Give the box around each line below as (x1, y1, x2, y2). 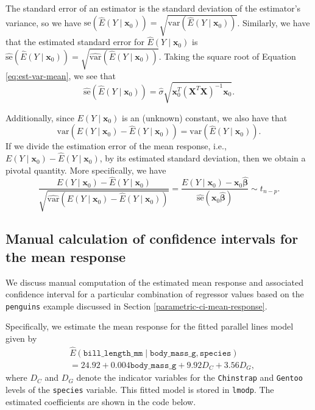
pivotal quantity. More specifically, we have (5, 163, 166, 176)
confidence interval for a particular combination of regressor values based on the (5, 288, 304, 300)
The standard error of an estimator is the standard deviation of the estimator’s (5, 2, 301, 14)
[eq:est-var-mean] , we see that (5, 69, 116, 82)
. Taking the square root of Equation (158, 49, 296, 62)
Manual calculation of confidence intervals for (5, 229, 299, 248)
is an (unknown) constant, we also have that (122, 111, 288, 124)
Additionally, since (5, 111, 74, 124)
